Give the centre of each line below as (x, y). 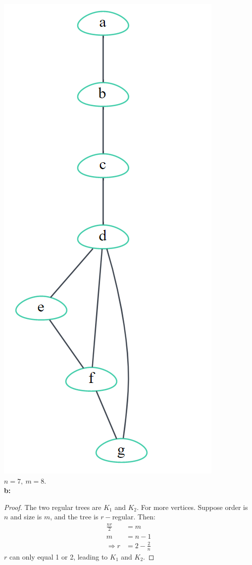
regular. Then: (134, 517)
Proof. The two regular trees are (53, 507)
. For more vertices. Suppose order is (192, 507)
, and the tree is (74, 517)
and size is (26, 517)
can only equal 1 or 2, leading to (58, 556)
